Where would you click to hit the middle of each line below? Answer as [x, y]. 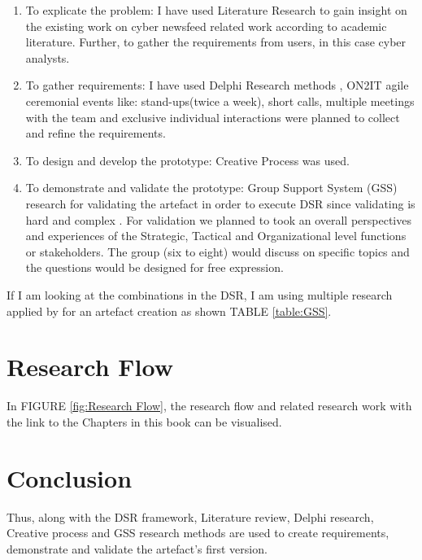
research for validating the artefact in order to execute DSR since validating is [220, 203]
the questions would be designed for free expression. [154, 267]
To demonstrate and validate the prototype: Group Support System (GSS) [211, 188]
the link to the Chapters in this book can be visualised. [144, 421]
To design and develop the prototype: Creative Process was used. [187, 160]
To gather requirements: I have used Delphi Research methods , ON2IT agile [217, 85]
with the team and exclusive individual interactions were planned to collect [213, 117]
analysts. [48, 57]
